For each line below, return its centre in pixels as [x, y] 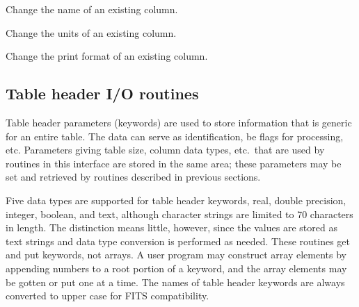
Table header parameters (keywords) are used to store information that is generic [179, 122]
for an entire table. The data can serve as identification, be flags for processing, [175, 136]
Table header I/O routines [102, 93]
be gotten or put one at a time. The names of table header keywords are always [175, 282]
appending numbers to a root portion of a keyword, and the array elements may [176, 268]
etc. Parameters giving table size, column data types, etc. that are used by [165, 150]
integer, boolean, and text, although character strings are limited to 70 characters [179, 214]
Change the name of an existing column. [92, 9]
